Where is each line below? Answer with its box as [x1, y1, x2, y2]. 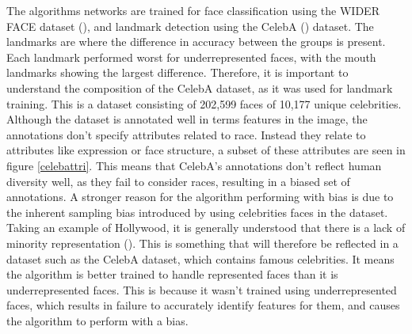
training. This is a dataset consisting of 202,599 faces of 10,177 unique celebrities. [6, 95, 402, 112]
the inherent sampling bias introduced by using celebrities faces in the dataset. [6, 203, 388, 220]
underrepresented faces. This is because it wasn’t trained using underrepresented [6, 281, 397, 298]
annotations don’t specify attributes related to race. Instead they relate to [6, 126, 366, 142]
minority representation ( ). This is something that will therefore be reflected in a [6, 234, 399, 251]
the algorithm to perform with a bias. [6, 312, 189, 328]
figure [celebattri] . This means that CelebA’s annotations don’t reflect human [6, 157, 382, 173]
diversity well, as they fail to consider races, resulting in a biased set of [6, 173, 350, 189]
